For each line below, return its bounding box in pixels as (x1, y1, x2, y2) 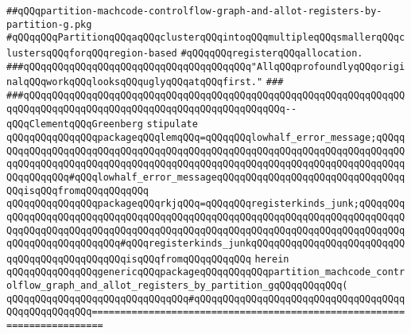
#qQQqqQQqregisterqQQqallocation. (180, 47, 363, 59)
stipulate (146, 118, 198, 130)
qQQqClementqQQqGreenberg (6, 118, 143, 130)
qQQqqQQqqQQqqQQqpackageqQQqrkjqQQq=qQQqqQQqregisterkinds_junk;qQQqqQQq (6, 198, 405, 210)
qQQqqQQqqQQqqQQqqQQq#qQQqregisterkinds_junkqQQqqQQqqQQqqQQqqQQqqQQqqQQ (6, 238, 405, 250)
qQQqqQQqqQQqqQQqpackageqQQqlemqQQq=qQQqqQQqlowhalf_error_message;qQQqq (6, 131, 405, 143)
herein (254, 253, 289, 265)
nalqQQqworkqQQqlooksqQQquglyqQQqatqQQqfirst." (6, 76, 263, 88)
